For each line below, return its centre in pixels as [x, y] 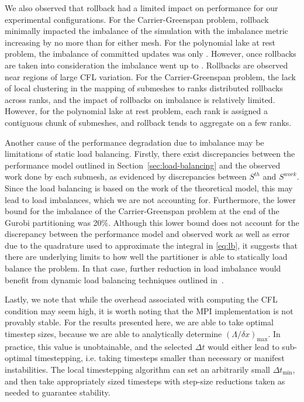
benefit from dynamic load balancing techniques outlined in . [114, 279]
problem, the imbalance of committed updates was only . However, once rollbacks [151, 54]
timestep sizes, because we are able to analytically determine [113, 334]
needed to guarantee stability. [58, 392]
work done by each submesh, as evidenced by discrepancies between [126, 176]
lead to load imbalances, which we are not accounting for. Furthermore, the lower [150, 199]
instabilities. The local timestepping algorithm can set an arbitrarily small [138, 370]
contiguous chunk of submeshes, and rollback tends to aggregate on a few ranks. [148, 122]
